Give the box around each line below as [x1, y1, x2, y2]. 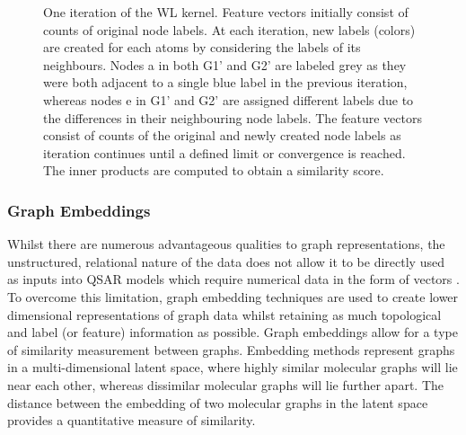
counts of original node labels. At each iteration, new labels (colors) [43, 20, 416, 39]
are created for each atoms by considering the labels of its [43, 38, 361, 57]
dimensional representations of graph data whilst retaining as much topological [7, 305, 442, 324]
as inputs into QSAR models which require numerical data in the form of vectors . [7, 270, 460, 289]
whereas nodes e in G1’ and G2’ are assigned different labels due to [43, 90, 414, 109]
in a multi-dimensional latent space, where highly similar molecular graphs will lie [7, 358, 458, 377]
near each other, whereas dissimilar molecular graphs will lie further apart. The [7, 375, 444, 394]
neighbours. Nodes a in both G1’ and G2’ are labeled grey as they [43, 55, 407, 74]
